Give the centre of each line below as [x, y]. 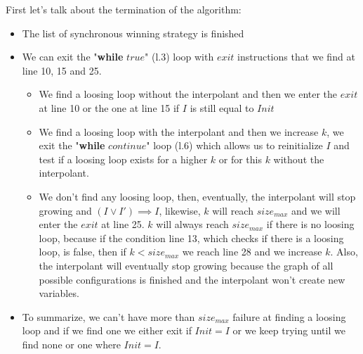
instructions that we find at [296, 57]
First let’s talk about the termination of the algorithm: [124, 9]
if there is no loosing [310, 224]
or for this [240, 159]
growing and [65, 210]
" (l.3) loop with [179, 57]
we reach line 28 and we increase [252, 252]
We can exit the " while [73, 57]
